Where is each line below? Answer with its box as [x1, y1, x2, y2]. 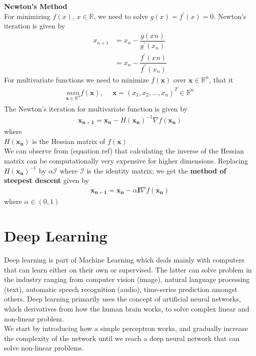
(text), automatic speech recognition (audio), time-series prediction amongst [4, 283, 237, 294]
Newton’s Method [4, 1, 67, 11]
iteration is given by [4, 20, 65, 31]
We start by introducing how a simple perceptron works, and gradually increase [4, 323, 248, 333]
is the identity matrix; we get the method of [86, 165, 226, 175]
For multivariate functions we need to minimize [4, 74, 149, 84]
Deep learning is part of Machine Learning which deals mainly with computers [4, 254, 244, 264]
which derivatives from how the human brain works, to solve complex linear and [4, 303, 249, 313]
